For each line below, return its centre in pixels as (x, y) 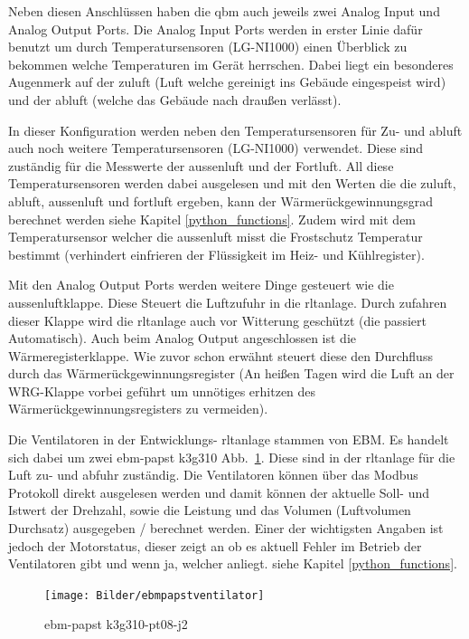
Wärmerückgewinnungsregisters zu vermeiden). (138, 409)
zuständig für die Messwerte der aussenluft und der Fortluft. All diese (201, 165)
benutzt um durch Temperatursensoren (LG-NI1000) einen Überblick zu (208, 47)
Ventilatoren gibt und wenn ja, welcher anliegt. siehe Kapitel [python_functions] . (233, 563)
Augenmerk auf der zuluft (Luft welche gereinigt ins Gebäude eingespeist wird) (227, 82)
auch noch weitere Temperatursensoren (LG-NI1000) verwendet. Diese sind (216, 148)
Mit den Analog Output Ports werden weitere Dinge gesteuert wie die (201, 285)
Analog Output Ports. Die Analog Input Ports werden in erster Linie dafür (216, 29)
